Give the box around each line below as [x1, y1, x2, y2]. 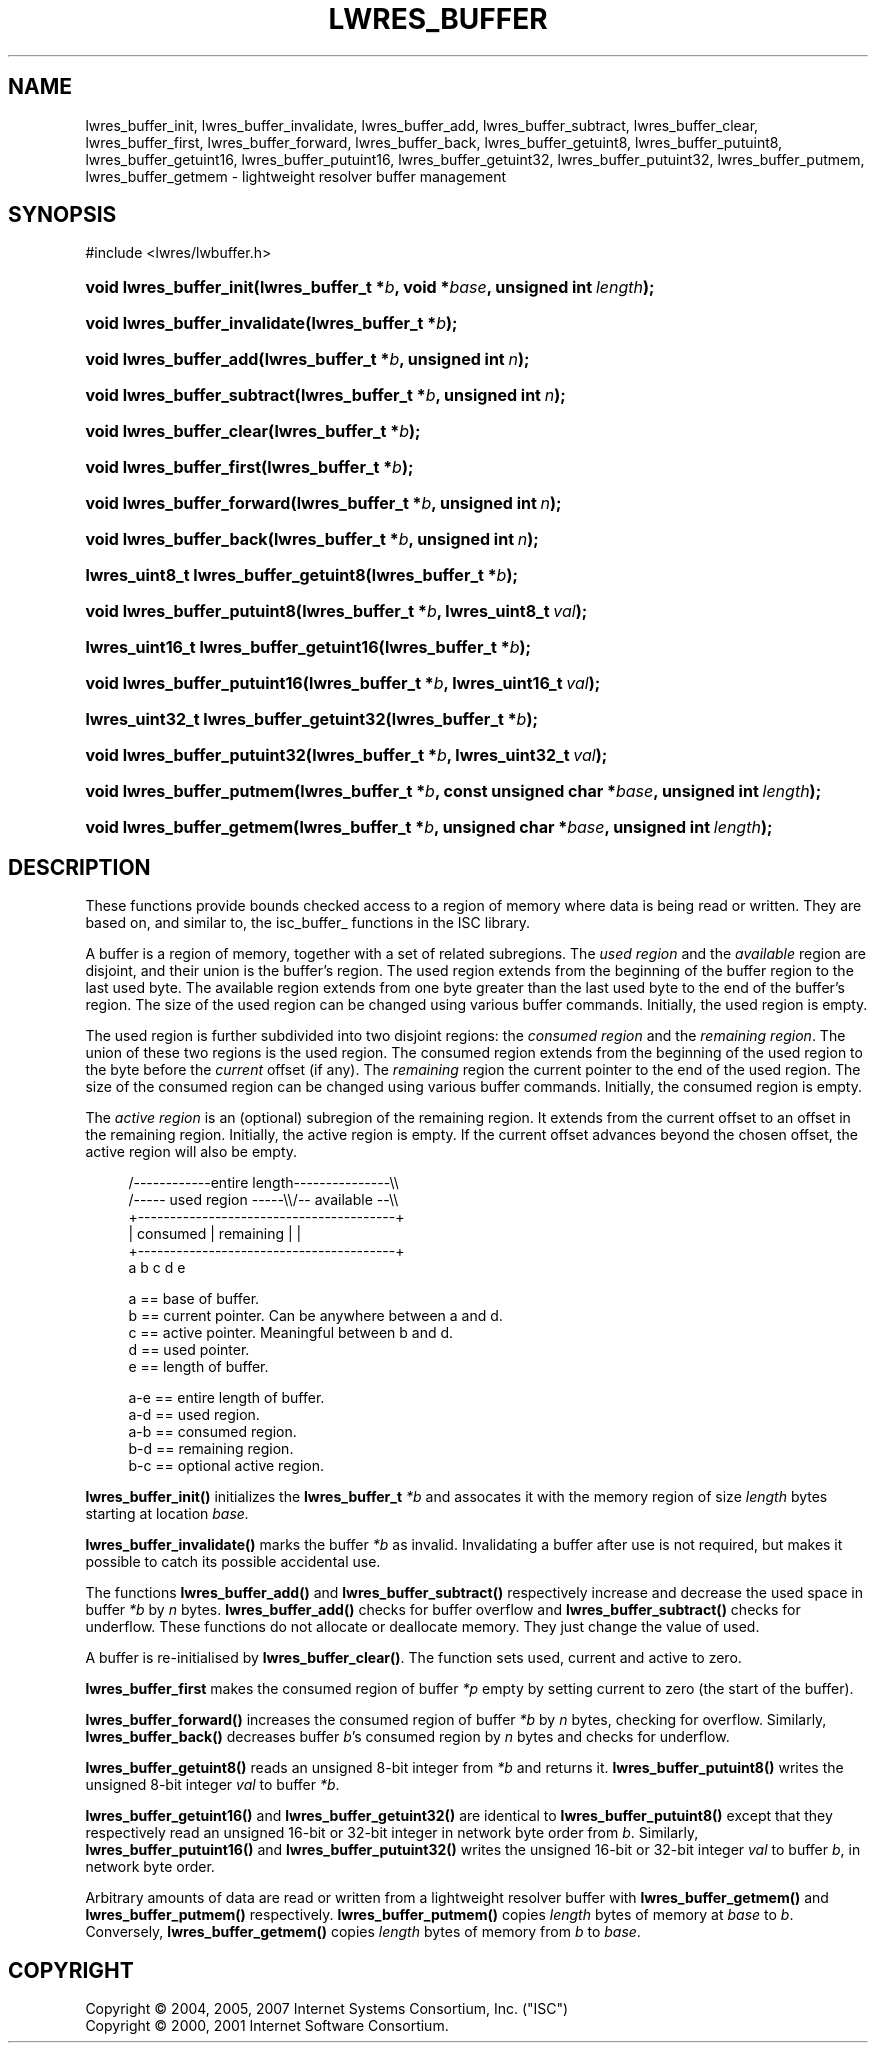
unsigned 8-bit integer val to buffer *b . [85, 1776, 340, 1794]
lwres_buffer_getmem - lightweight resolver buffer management [85, 167, 506, 185]
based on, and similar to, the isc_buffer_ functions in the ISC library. [85, 914, 531, 932]
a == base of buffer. [128, 1290, 260, 1308]
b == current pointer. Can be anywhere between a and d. [128, 1307, 503, 1325]
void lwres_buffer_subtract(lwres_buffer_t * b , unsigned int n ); [85, 385, 566, 406]
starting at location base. [85, 1505, 249, 1523]
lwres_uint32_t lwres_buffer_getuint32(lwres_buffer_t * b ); [85, 709, 538, 730]
